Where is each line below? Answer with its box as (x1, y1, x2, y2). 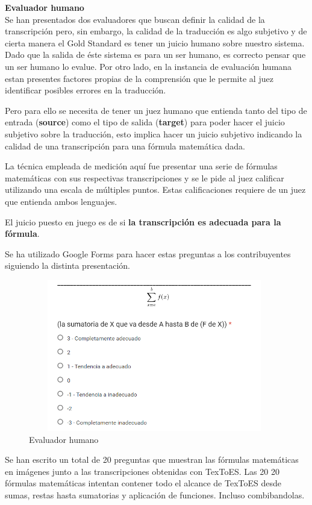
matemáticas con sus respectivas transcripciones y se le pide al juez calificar (5, 171, 284, 184)
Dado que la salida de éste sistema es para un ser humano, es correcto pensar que (5, 48, 306, 61)
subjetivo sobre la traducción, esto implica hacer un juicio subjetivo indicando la (5, 127, 302, 140)
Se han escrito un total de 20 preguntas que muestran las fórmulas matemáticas (5, 453, 299, 466)
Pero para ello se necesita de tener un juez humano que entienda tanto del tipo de (5, 104, 307, 116)
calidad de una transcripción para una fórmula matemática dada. (5, 139, 245, 152)
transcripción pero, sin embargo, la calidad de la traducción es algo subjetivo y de (5, 25, 307, 37)
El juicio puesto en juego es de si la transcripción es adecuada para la (5, 215, 281, 228)
